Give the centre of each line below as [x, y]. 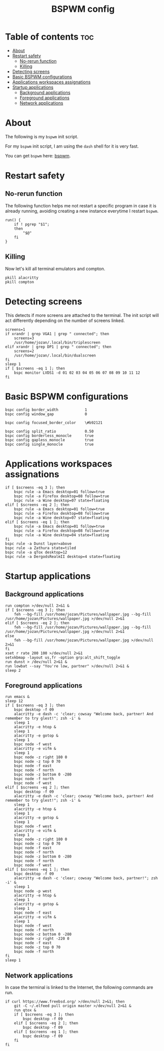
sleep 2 [13, 670]
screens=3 [24, 338]
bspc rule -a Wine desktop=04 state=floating [62, 535]
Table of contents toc [49, 37]
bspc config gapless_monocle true [49, 440]
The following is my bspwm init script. [42, 136]
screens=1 [15, 329]
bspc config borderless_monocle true [49, 435]
